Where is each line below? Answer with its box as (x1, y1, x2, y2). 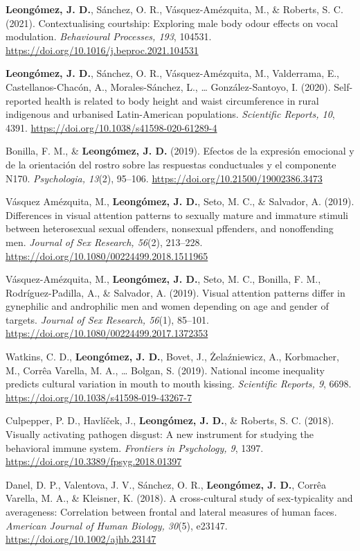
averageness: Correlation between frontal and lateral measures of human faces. (6, 505, 337, 518)
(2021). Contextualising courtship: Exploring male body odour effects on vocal (6, 15, 339, 30)
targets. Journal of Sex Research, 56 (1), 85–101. (6, 312, 209, 326)
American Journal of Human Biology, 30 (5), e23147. (6, 518, 228, 532)
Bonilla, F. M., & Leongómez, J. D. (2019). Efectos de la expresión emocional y (6, 143, 354, 158)
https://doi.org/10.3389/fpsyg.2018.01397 (6, 454, 182, 469)
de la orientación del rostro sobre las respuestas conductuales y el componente (6, 157, 336, 171)
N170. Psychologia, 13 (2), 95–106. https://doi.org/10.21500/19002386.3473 (6, 170, 323, 185)
